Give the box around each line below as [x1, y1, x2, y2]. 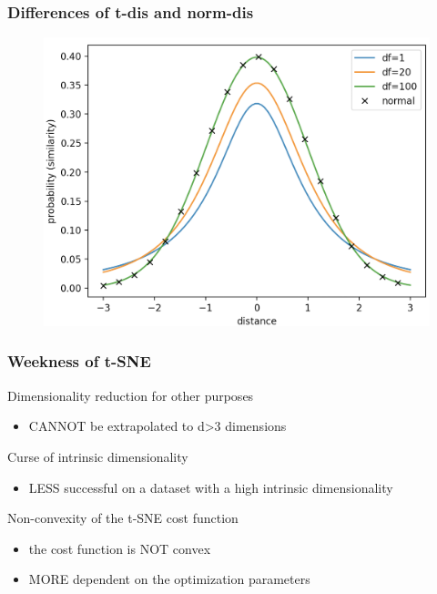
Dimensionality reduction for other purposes [7, 385, 254, 405]
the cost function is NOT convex [28, 538, 211, 558]
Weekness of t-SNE [7, 350, 151, 373]
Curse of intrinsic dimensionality [7, 446, 188, 466]
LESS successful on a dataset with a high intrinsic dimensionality [28, 477, 393, 497]
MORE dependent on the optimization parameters [28, 569, 310, 589]
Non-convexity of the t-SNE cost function [7, 508, 239, 527]
